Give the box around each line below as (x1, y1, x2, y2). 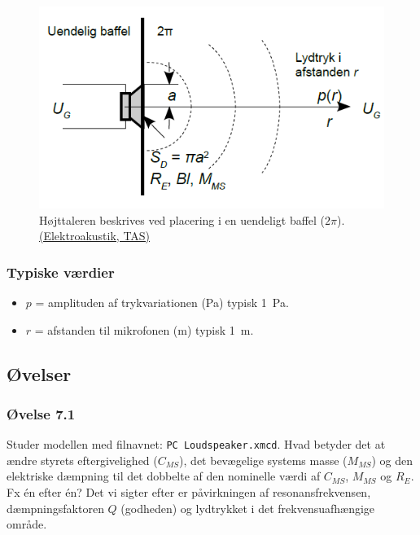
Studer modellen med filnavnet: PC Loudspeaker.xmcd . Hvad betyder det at (7, 436, 386, 453)
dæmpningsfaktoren (7, 499, 104, 516)
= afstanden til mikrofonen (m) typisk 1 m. (34, 321, 254, 338)
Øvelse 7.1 (7, 403, 76, 423)
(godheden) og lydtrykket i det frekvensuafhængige (120, 499, 375, 516)
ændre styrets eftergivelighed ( (7, 451, 158, 468)
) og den (371, 451, 413, 468)
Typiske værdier (7, 261, 115, 282)
